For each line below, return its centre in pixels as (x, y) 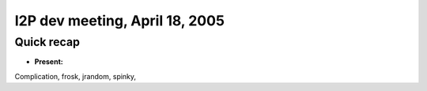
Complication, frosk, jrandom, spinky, (76, 76)
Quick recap (47, 42)
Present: (49, 62)
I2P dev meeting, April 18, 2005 (120, 21)
